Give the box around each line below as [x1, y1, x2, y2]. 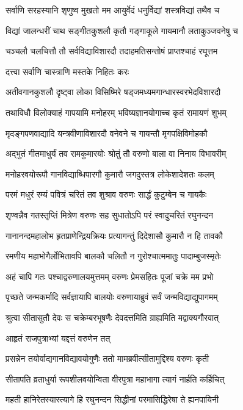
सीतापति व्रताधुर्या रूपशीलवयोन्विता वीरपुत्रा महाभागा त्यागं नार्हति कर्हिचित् [5, 372, 225, 385]
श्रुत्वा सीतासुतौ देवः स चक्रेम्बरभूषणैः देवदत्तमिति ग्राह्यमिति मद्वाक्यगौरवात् [5, 311, 219, 323]
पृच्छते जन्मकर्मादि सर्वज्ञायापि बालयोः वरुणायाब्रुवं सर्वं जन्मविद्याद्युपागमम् [5, 290, 218, 303]
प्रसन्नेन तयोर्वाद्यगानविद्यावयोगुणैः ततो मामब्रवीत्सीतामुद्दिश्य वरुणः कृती [5, 352, 209, 365]
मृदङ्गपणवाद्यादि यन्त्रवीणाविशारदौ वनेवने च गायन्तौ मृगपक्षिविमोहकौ [5, 126, 208, 139]
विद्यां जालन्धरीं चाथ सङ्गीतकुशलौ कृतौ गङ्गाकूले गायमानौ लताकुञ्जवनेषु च [5, 24, 238, 37]
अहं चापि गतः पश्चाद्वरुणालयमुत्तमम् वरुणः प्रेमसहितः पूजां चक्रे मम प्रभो [5, 270, 214, 282]
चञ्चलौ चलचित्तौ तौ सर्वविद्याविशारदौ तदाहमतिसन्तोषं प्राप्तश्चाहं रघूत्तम [5, 45, 218, 57]
